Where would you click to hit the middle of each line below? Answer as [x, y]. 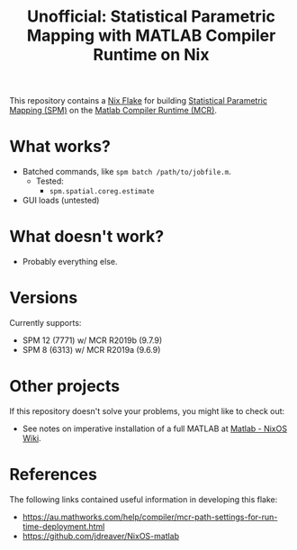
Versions [44, 298]
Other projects [65, 387]
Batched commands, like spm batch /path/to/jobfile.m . [126, 172]
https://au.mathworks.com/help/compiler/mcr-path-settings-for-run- [150, 517]
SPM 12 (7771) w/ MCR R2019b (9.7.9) [92, 340]
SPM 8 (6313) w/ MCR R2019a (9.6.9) [91, 350]
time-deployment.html [63, 526]
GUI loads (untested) [61, 201]
